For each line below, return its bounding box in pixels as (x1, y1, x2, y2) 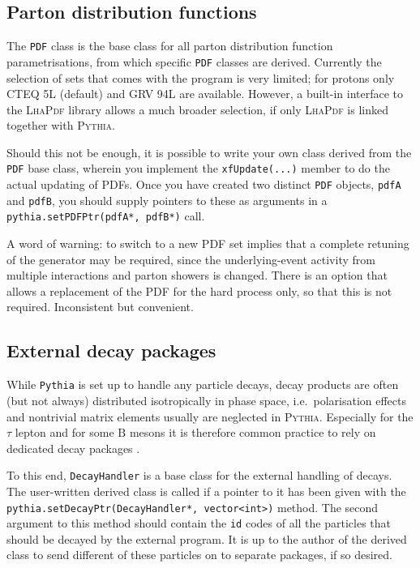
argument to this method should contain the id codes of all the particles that (6, 515, 392, 532)
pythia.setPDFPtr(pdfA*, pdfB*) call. (6, 207, 205, 224)
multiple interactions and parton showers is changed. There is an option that (6, 267, 388, 284)
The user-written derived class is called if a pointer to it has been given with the (6, 482, 406, 499)
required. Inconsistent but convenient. (6, 298, 194, 315)
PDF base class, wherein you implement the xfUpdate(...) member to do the (6, 160, 390, 177)
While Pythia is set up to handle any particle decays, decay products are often (6, 376, 399, 393)
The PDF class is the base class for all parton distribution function (6, 37, 333, 54)
